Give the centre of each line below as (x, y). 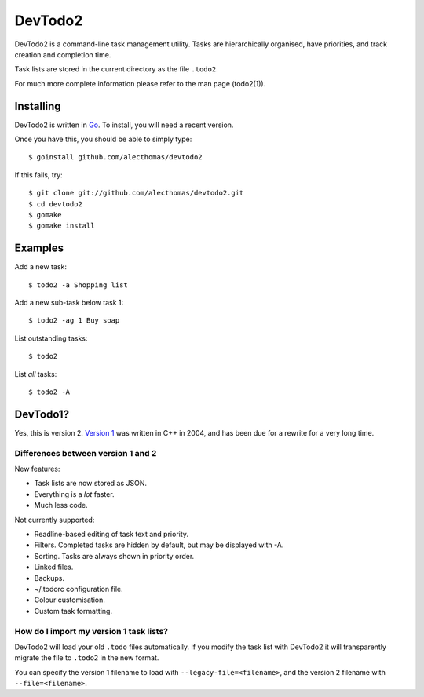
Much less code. (61, 505)
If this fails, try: (38, 175)
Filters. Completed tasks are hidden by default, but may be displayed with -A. (159, 545)
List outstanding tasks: (51, 338)
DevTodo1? (42, 414)
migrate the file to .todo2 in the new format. (87, 658)
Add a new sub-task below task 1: (69, 303)
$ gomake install (62, 226)
